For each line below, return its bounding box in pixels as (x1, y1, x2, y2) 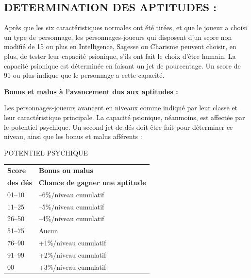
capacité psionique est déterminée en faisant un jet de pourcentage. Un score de (4, 60, 241, 70)
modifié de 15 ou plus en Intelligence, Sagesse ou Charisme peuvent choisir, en (4, 41, 236, 52)
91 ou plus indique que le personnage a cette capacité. (4, 70, 165, 80)
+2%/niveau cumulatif (38, 249, 106, 260)
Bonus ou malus (38, 165, 93, 175)
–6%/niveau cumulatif (38, 189, 104, 199)
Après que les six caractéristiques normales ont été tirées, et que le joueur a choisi (4, 22, 247, 33)
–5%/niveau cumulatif (38, 201, 104, 211)
